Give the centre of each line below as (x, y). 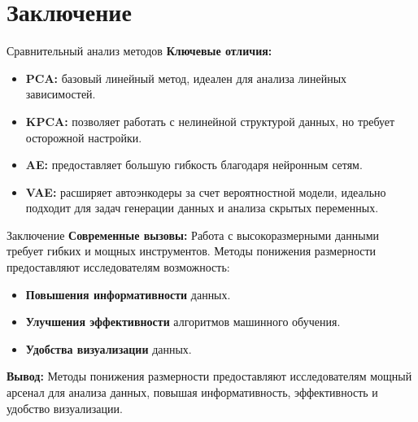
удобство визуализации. (65, 408)
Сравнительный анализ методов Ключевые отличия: (139, 51)
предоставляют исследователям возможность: (118, 267)
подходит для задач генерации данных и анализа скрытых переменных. (202, 208)
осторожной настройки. (84, 137)
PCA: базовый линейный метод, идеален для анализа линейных (186, 78)
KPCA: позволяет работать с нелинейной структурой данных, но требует (210, 121)
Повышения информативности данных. (128, 294)
